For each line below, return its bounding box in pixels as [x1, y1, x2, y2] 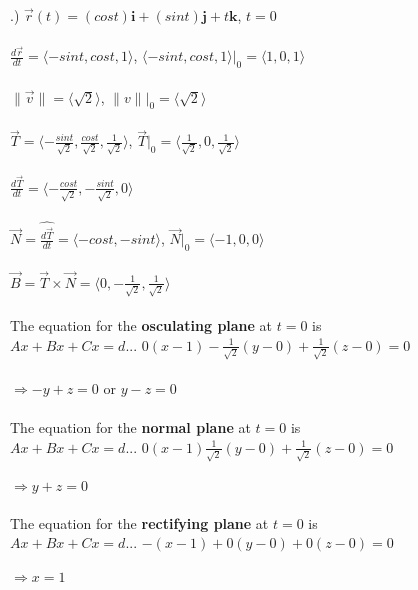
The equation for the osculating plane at [10, 315, 273, 336]
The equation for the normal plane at [10, 417, 251, 438]
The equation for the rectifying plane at [10, 512, 269, 533]
